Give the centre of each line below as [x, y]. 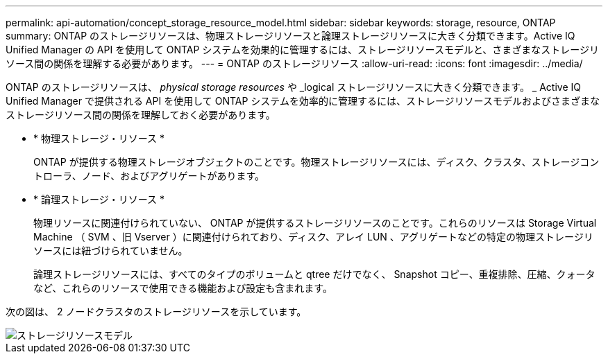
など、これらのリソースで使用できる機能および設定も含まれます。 [183, 288]
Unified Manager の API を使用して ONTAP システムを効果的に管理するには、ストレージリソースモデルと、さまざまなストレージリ [303, 50]
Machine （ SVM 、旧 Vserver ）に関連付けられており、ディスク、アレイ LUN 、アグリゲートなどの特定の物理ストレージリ [313, 237]
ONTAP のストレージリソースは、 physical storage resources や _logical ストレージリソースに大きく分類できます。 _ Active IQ [293, 87]
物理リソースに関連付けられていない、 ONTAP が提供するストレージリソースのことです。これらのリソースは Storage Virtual [315, 223]
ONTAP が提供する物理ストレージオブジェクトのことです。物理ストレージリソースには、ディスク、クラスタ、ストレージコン [316, 162]
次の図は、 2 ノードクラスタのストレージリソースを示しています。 [156, 312]
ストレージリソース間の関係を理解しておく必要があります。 [141, 115]
